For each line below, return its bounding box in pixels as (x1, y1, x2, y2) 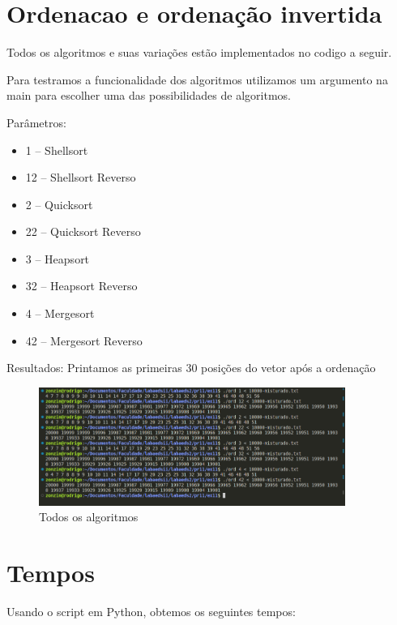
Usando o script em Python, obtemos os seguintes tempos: (6, 602, 296, 619)
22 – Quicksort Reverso (25, 223, 141, 240)
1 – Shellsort (25, 141, 88, 158)
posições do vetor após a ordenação (201, 359, 376, 376)
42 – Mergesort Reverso (25, 332, 143, 349)
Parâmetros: (6, 113, 66, 131)
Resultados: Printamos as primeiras (6, 359, 182, 376)
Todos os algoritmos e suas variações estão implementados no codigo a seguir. (6, 44, 392, 61)
